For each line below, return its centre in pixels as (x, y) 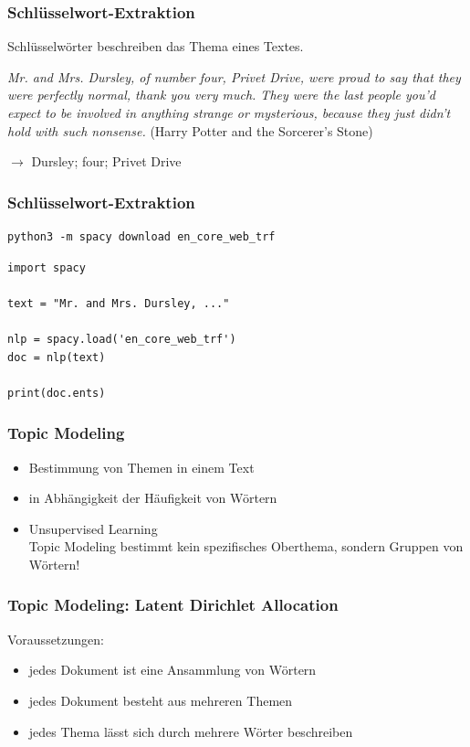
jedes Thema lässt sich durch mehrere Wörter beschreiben (191, 731)
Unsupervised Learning (93, 528)
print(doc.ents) (57, 393)
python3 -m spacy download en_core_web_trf (141, 237)
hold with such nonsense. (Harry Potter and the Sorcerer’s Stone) (190, 130)
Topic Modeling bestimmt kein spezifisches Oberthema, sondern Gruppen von (246, 546)
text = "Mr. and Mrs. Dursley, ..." (119, 303)
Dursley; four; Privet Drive (106, 161)
